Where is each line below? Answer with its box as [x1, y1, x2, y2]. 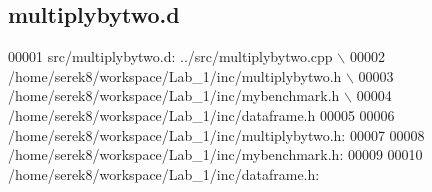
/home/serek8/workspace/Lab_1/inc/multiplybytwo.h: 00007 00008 [8, 124, 425, 145]
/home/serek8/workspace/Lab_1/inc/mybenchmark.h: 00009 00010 [8, 144, 423, 165]
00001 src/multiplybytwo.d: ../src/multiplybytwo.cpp [8, 46, 333, 67]
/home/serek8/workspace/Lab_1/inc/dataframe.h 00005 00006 [8, 104, 395, 125]
